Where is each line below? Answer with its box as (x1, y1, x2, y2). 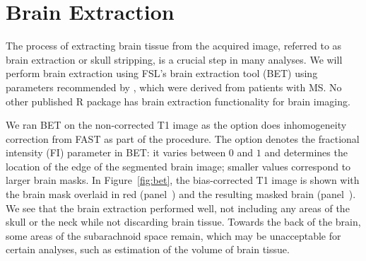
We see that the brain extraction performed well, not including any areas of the (6, 200, 350, 215)
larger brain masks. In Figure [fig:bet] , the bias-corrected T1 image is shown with (6, 173, 360, 187)
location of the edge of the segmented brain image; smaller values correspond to (6, 158, 351, 173)
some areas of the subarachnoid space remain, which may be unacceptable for (6, 228, 341, 243)
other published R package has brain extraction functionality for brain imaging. (6, 93, 350, 108)
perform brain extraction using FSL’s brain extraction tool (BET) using (6, 66, 318, 81)
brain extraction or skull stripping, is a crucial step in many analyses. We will (6, 52, 343, 66)
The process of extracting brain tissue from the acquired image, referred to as (6, 38, 342, 53)
